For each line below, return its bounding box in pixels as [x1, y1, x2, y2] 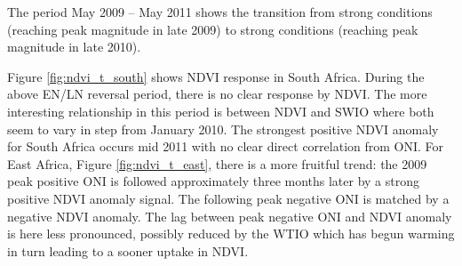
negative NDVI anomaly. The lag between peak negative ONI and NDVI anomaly [7, 206, 452, 225]
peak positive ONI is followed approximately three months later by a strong [7, 172, 420, 190]
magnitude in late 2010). [7, 37, 141, 56]
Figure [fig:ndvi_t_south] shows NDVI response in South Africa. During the [7, 67, 425, 85]
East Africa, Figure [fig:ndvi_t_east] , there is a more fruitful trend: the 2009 [7, 154, 427, 173]
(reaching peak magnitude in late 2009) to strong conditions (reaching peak [7, 20, 418, 38]
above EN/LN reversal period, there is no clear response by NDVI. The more [7, 85, 427, 103]
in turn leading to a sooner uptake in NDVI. [7, 241, 249, 260]
